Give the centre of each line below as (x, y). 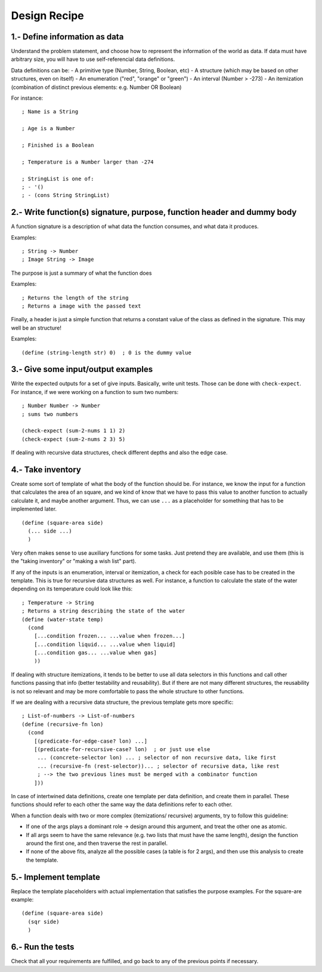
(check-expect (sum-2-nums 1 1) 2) (74, 431)
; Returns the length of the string (75, 298)
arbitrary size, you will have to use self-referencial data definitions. (93, 59)
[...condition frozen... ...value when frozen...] (109, 636)
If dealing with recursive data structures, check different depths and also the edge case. (119, 453)
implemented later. (34, 509)
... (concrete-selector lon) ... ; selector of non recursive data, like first (157, 758)
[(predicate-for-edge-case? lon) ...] (91, 741)
